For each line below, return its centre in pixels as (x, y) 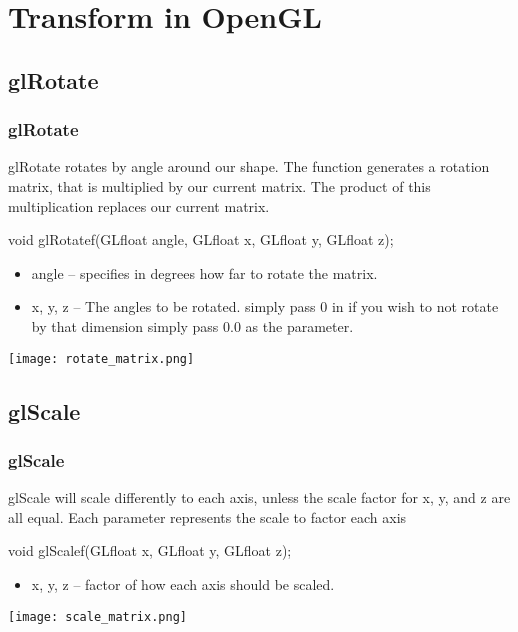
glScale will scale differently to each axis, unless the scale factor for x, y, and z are (259, 497)
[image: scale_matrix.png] (97, 616)
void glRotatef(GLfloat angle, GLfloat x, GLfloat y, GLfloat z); (201, 239)
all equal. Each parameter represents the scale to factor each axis (207, 516)
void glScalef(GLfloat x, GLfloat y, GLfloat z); (150, 550)
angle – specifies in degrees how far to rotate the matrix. (204, 272)
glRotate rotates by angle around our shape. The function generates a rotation (249, 166)
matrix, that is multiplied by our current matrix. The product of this (219, 185)
